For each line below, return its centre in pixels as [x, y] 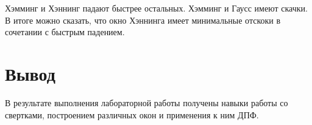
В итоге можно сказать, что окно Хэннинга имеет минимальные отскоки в [143, 20]
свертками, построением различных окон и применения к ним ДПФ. [132, 114]
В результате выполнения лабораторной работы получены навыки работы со [147, 102]
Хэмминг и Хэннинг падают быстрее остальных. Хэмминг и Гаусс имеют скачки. [156, 8]
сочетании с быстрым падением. [65, 32]
